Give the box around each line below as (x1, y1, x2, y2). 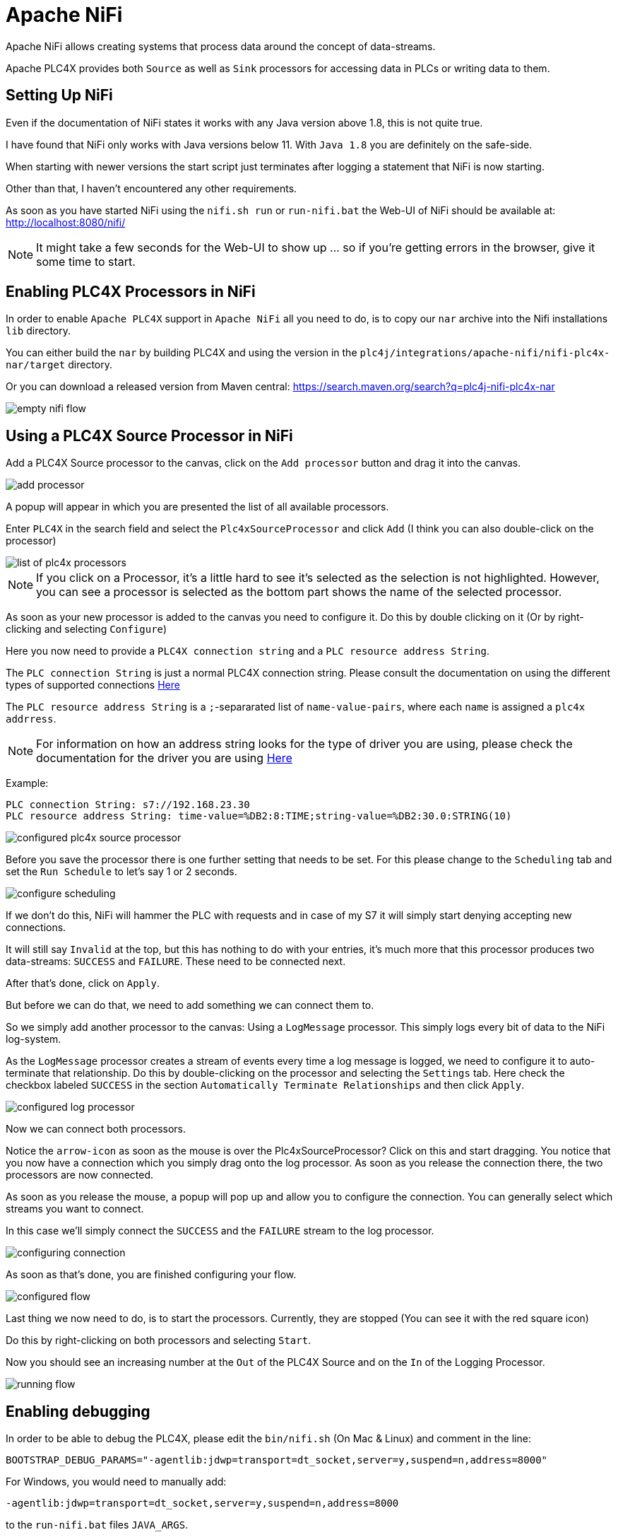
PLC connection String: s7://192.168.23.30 (6, 799, 250, 811)
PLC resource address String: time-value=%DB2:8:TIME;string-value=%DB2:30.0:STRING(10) (6, 810, 512, 822)
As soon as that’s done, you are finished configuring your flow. (6, 1268, 297, 1281)
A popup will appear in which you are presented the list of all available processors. (6, 501, 389, 513)
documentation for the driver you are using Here (36, 751, 292, 766)
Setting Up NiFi (6, 86, 113, 105)
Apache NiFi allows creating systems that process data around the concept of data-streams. (6, 40, 436, 52)
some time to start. (36, 254, 136, 269)
